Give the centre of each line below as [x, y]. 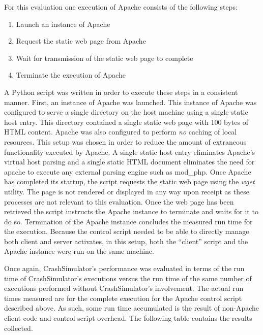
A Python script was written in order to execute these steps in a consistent [121, 92]
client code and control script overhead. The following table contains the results [128, 318]
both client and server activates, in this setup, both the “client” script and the [126, 241]
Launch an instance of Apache [63, 24]
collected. [19, 328]
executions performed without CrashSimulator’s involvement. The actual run [124, 288]
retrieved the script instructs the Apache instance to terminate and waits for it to [131, 211]
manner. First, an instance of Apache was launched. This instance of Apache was [130, 102]
